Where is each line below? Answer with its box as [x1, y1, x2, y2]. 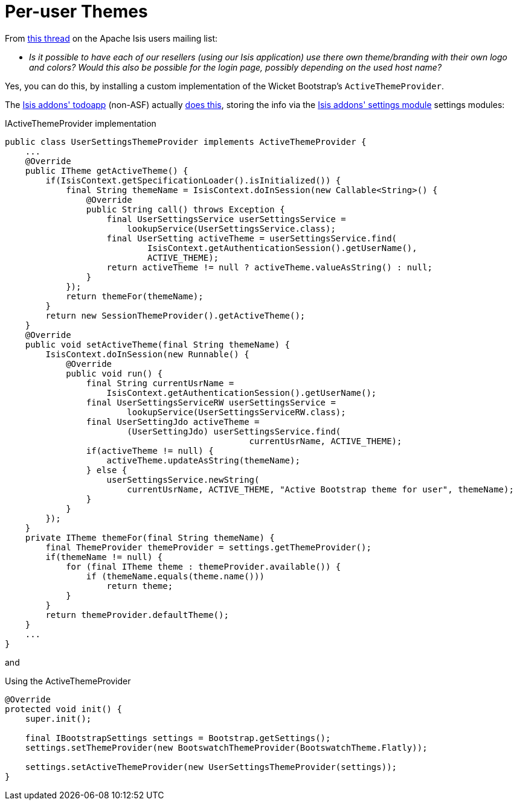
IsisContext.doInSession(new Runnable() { [45, 349, 249, 359]
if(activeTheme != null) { [86, 445, 214, 456]
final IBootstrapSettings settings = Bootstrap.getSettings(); [25, 733, 331, 743]
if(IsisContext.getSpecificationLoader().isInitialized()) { [45, 175, 341, 185]
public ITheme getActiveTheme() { [25, 165, 188, 176]
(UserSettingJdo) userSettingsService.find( [127, 426, 341, 436]
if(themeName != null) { [45, 552, 163, 562]
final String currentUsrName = [86, 378, 234, 388]
